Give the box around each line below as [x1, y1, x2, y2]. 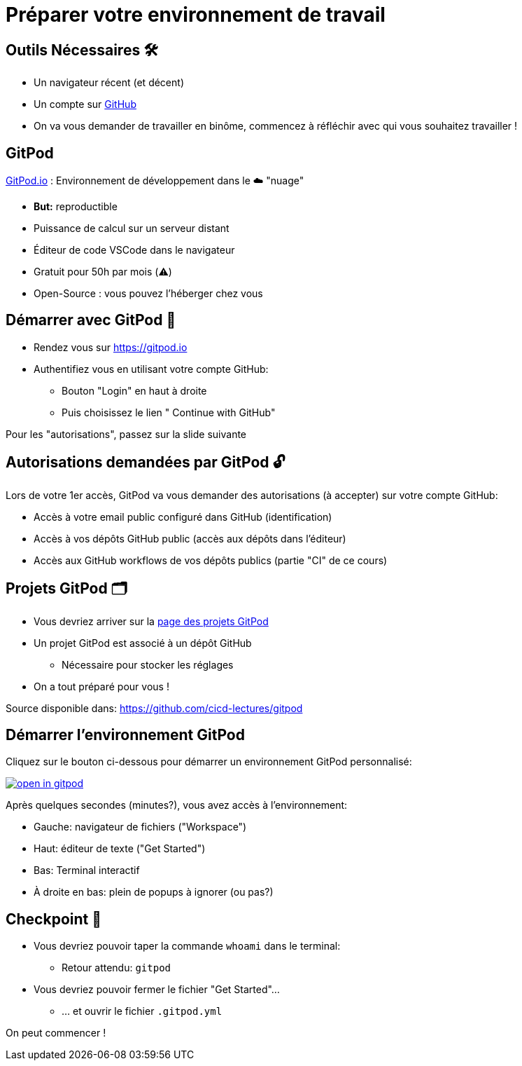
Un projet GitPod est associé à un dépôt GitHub [34, 636, 252, 649]
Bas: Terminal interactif [34, 864, 140, 877]
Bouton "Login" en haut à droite [62, 384, 207, 397]
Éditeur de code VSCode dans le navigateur [34, 244, 235, 257]
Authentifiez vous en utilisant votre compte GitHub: [34, 362, 269, 375]
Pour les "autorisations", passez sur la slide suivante [6, 428, 247, 440]
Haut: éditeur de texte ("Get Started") [34, 842, 206, 855]
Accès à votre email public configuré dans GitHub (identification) [34, 510, 332, 523]
